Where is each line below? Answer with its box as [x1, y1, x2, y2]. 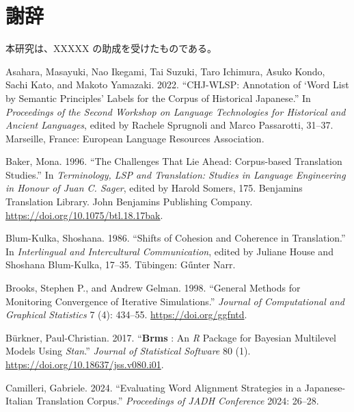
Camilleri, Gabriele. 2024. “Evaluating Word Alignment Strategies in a [5, 380, 302, 394]
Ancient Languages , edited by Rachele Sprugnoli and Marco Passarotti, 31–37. [5, 118, 333, 132]
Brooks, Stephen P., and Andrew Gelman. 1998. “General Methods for [5, 281, 301, 295]
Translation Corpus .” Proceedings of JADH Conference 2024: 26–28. [36, 394, 319, 408]
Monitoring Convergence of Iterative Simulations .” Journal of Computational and [5, 294, 344, 308]
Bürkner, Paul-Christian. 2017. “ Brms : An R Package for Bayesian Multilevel [5, 330, 337, 344]
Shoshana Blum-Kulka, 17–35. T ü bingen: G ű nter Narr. [5, 257, 236, 272]
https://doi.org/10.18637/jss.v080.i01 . [5, 357, 164, 371]
